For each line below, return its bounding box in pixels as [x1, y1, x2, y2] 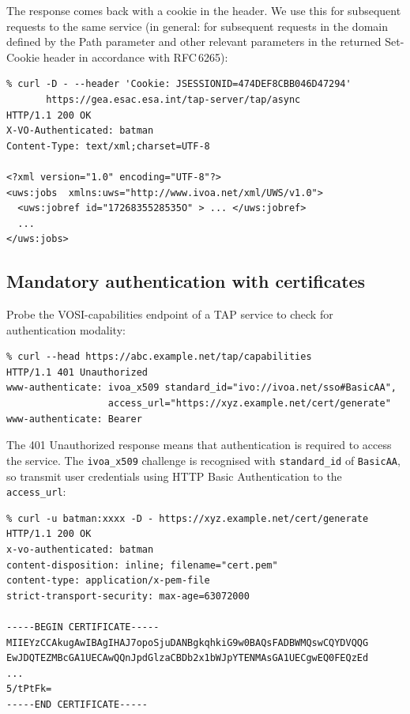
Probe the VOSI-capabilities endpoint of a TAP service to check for [6, 306, 333, 323]
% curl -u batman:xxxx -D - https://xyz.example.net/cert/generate [6, 512, 369, 524]
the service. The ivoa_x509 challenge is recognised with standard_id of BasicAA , [6, 451, 401, 468]
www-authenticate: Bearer [6, 413, 142, 425]
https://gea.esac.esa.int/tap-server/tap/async [46, 93, 301, 105]
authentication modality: [6, 321, 126, 338]
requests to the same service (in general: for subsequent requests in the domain [6, 17, 388, 34]
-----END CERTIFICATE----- [6, 698, 148, 710]
